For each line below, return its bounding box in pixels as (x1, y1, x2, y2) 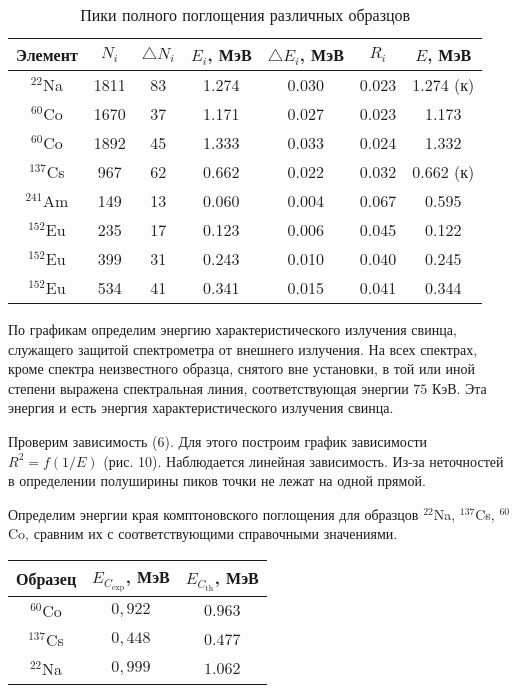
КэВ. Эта (431, 377, 487, 398)
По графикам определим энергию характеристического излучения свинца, (8, 319, 457, 339)
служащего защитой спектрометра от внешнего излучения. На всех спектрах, (8, 338, 478, 359)
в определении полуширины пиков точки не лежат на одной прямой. (8, 470, 426, 491)
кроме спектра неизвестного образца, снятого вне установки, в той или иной (8, 358, 476, 379)
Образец (16, 566, 77, 590)
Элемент (16, 43, 78, 66)
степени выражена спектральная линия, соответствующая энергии (8, 377, 409, 398)
